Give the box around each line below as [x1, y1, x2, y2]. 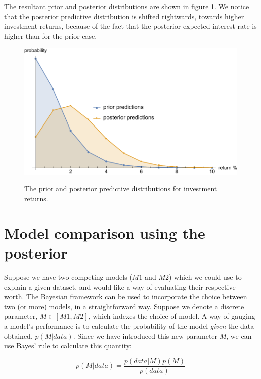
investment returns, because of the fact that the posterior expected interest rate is [4, 21, 257, 31]
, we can [226, 330, 252, 341]
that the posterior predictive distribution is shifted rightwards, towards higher [4, 11, 244, 21]
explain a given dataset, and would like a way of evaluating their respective [4, 281, 236, 292]
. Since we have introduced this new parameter [73, 330, 218, 341]
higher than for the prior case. [4, 30, 97, 41]
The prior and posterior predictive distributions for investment [24, 183, 217, 194]
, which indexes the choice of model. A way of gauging [88, 311, 255, 321]
